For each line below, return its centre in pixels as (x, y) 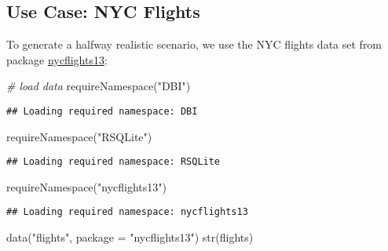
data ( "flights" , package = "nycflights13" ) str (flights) (130, 237)
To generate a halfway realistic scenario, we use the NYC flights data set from (194, 44)
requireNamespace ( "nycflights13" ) (87, 186)
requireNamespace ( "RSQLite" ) (79, 136)
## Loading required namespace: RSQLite (113, 162)
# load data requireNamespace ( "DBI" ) (99, 86)
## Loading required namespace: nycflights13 (127, 212)
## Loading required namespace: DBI (102, 111)
